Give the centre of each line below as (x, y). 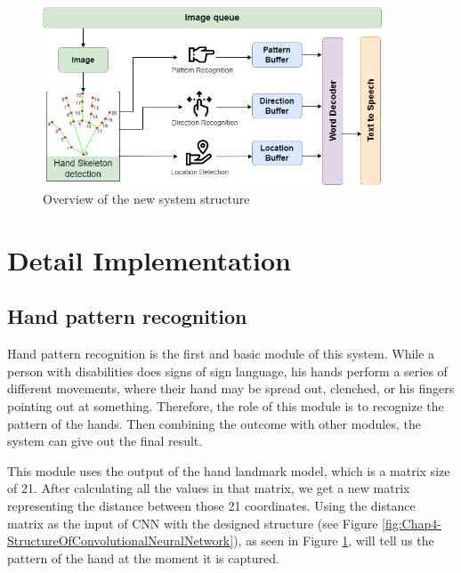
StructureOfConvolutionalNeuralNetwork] (121, 541)
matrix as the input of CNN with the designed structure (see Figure (193, 523)
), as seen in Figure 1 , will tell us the (334, 541)
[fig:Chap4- (412, 523)
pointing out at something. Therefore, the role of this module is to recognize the (226, 405)
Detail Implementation (150, 259)
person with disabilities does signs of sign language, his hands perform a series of (227, 371)
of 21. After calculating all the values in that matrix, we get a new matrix (209, 488)
